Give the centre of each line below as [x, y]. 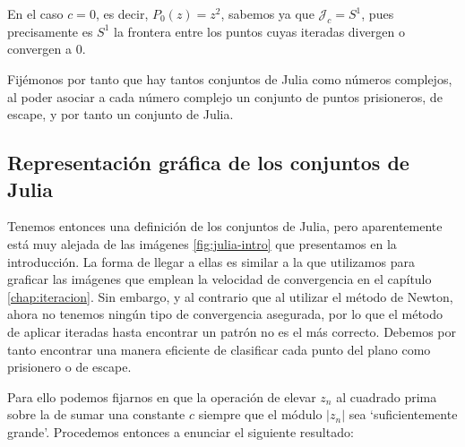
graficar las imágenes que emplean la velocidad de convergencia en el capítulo [220, 279]
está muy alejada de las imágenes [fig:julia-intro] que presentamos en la [202, 243]
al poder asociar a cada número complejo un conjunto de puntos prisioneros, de [225, 96]
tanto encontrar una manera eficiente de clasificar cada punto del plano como [219, 349]
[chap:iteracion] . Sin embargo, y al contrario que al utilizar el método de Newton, [230, 296]
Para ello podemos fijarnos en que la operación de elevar [162, 396]
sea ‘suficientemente [403, 414]
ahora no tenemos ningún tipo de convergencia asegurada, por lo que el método [225, 314]
